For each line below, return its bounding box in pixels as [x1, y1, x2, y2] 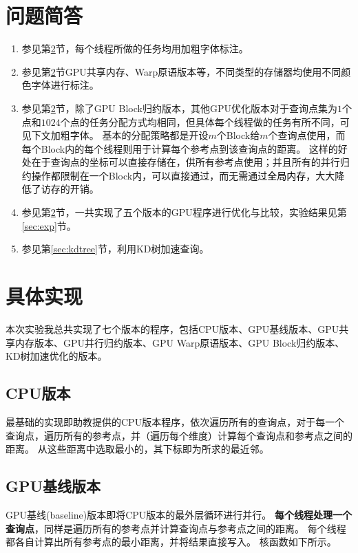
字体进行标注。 [31, 78, 99, 92]
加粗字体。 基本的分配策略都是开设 [50, 128, 209, 142]
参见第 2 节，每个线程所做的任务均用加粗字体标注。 [21, 41, 249, 56]
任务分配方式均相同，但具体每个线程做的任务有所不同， [89, 114, 340, 129]
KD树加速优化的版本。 [6, 349, 107, 363]
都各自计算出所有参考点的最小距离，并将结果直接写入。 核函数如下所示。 [6, 534, 337, 549]
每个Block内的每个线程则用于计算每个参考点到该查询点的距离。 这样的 [21, 141, 338, 155]
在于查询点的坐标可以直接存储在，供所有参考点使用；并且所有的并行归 [31, 155, 350, 169]
